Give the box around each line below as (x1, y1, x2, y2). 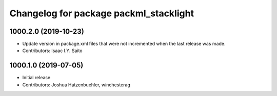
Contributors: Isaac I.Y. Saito (22, 47, 83, 54)
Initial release (22, 75, 51, 81)
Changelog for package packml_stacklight (9, 8, 194, 19)
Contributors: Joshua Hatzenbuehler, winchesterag (22, 82, 131, 88)
